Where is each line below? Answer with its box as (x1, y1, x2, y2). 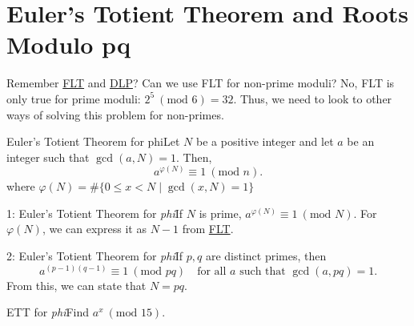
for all (197, 265, 227, 277)
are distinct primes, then (205, 248, 327, 264)
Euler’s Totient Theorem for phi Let (6, 133, 180, 150)
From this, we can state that (6, 276, 147, 293)
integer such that (6, 148, 90, 165)
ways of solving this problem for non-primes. (6, 106, 224, 123)
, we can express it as (42, 220, 147, 237)
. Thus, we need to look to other (233, 90, 392, 107)
